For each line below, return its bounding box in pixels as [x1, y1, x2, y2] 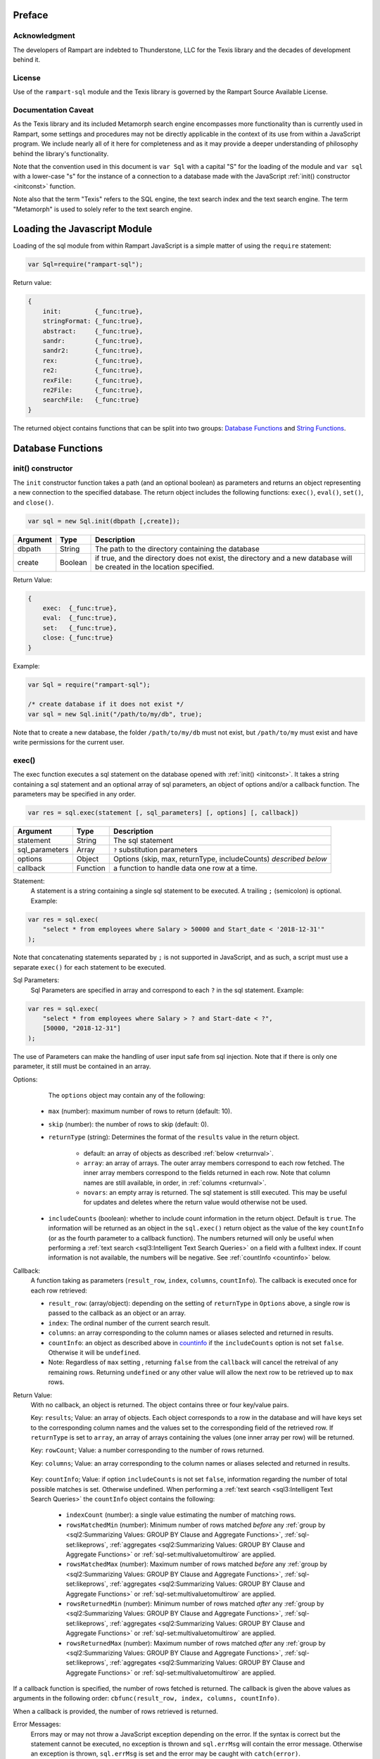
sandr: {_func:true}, [42, 336, 144, 345]
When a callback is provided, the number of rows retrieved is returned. [13, 1707, 218, 1715]
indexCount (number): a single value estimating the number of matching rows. [65, 1511, 296, 1519]
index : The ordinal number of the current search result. [48, 1319, 210, 1327]
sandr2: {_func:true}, [42, 347, 144, 355]
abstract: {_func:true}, [42, 327, 144, 335]
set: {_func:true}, [42, 623, 118, 632]
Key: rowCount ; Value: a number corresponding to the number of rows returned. [30, 1446, 265, 1454]
